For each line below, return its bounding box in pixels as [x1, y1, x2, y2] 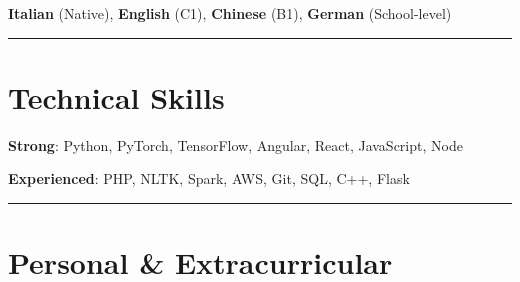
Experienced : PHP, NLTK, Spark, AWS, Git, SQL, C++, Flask [8, 168, 410, 189]
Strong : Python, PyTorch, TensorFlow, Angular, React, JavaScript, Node [8, 134, 463, 155]
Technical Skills [8, 76, 225, 117]
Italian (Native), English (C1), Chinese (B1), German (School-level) [8, 3, 452, 23]
